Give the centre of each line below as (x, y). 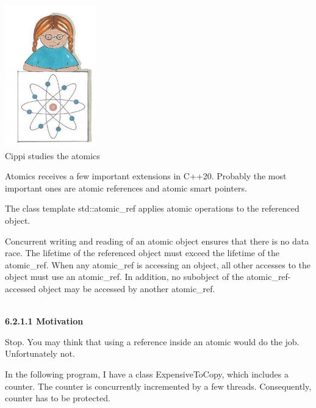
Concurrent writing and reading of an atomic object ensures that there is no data (157, 241)
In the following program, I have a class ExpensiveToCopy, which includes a (147, 374)
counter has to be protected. (58, 398)
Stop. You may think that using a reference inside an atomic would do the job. (152, 341)
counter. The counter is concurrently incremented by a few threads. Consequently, (158, 386)
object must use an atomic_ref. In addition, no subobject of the (124, 277)
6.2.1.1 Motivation (44, 321)
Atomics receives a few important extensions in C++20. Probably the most (146, 176)
